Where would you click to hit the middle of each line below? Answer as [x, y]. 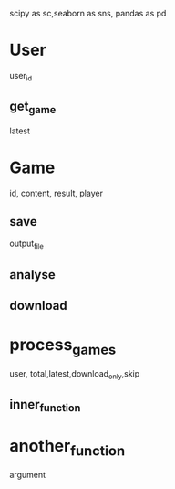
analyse [33, 275]
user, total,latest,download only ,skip [75, 374]
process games [63, 346]
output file [26, 244]
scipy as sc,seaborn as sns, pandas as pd [88, 13]
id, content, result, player [56, 193]
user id [21, 76]
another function [67, 448]
